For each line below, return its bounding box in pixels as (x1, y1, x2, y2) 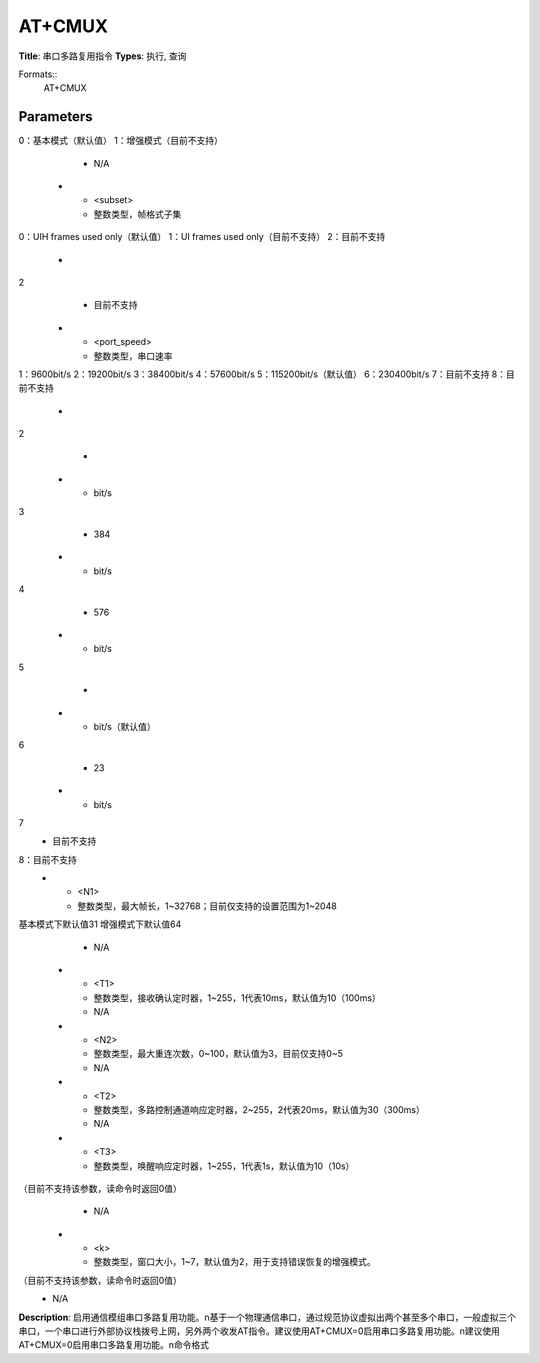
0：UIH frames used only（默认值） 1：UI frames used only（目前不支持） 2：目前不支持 (18, 231, 386, 243)
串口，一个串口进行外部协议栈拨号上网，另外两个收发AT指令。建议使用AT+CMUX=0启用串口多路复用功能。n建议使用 (18, 1325, 500, 1337)
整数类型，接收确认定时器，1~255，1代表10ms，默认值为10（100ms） (93, 991, 382, 1004)
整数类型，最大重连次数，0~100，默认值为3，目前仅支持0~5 (93, 1048, 344, 1060)
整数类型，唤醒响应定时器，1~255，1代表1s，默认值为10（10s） (93, 1160, 355, 1172)
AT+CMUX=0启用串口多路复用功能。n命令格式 (18, 1339, 210, 1351)
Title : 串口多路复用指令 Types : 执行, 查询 (18, 50, 187, 62)
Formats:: (18, 68, 58, 80)
